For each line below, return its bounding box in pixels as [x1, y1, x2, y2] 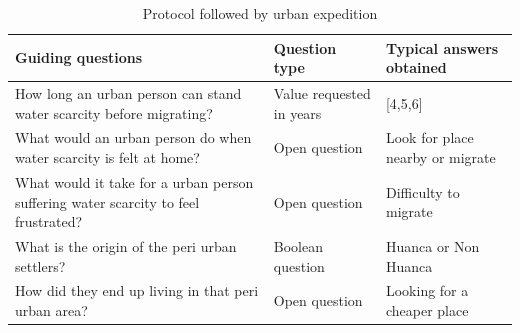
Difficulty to [385, 181, 460, 202]
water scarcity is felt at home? [15, 147, 200, 168]
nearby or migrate [385, 147, 496, 168]
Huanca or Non [385, 235, 480, 256]
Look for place [385, 127, 474, 148]
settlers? [15, 255, 66, 276]
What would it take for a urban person [15, 171, 254, 192]
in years [273, 102, 322, 123]
